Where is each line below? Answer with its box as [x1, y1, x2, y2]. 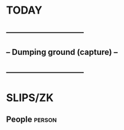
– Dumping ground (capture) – [6, 47, 118, 57]
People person [6, 114, 57, 124]
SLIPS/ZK [6, 91, 54, 104]
